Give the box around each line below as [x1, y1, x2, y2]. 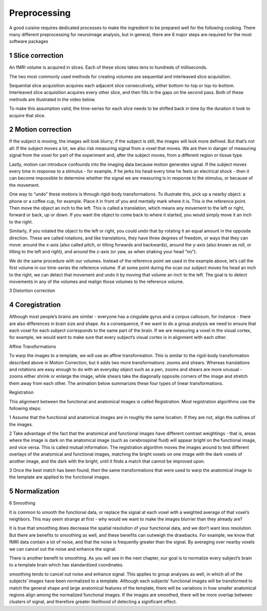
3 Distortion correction [9, 287, 55, 294]
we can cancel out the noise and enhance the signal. [9, 546, 117, 552]
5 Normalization [9, 487, 59, 496]
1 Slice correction [9, 51, 64, 60]
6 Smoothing [9, 500, 36, 506]
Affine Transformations [9, 343, 56, 349]
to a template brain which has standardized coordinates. [9, 562, 124, 568]
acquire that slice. [9, 112, 45, 118]
